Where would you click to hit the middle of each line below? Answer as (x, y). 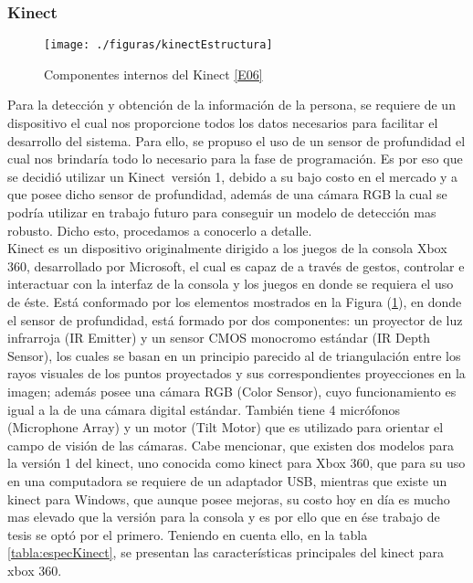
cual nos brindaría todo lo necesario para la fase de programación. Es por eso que (235, 159)
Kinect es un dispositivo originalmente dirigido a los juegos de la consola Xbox (227, 248)
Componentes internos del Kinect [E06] (153, 74)
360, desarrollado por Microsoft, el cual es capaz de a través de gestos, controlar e (236, 265)
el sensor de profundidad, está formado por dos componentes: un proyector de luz (235, 319)
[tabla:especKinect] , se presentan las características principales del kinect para (226, 552)
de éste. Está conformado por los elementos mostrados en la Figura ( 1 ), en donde (235, 302)
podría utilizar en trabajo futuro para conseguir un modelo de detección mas (222, 212)
